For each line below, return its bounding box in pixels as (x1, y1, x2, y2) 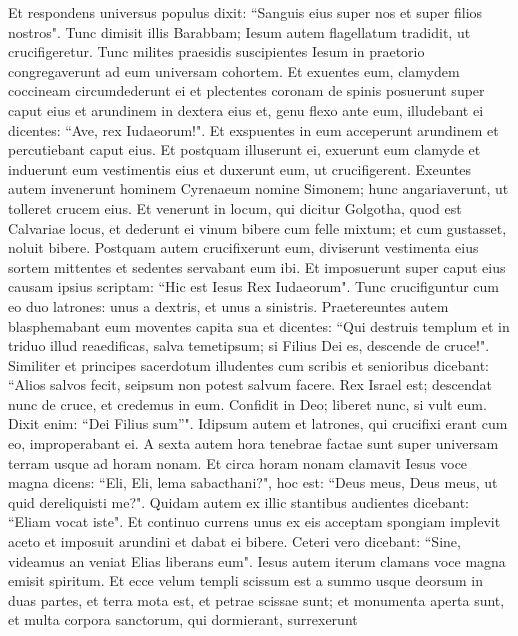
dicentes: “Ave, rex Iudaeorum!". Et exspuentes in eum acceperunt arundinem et (8, 119, 499, 140)
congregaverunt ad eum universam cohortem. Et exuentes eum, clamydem (8, 60, 460, 81)
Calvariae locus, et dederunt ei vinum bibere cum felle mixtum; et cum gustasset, (8, 217, 507, 238)
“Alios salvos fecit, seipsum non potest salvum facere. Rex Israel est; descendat (8, 374, 492, 395)
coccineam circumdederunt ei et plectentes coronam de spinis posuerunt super (8, 80, 485, 101)
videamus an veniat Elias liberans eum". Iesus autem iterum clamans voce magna (8, 550, 506, 571)
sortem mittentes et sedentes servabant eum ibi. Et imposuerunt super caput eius (8, 256, 506, 277)
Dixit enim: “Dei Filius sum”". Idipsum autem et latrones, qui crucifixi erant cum (8, 413, 508, 434)
